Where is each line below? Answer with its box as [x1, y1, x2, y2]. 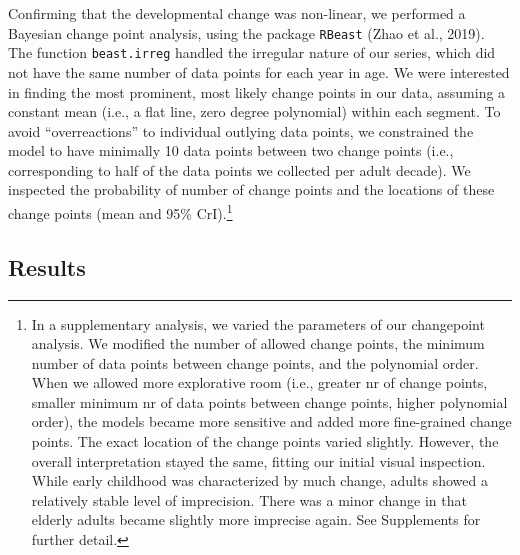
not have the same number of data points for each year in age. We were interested [8, 61, 510, 82]
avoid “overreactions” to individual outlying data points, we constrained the [8, 120, 474, 141]
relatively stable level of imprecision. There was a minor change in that [31, 489, 467, 510]
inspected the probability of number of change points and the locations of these [8, 179, 495, 200]
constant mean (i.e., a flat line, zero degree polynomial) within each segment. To [8, 101, 501, 122]
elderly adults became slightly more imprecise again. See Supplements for [31, 509, 481, 530]
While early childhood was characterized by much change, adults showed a [31, 470, 488, 491]
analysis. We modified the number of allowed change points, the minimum [31, 333, 485, 354]
